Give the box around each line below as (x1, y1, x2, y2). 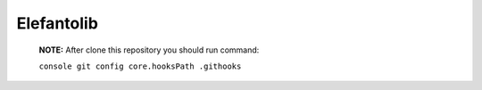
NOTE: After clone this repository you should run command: (38, 45, 260, 55)
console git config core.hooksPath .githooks (38, 61, 242, 71)
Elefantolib (16, 13, 98, 33)
